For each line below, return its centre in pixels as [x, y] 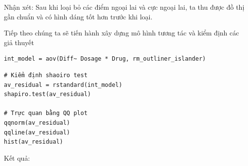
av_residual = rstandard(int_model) [63, 85]
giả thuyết [19, 42]
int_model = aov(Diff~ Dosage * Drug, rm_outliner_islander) [105, 59]
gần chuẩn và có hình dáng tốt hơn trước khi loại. [78, 16]
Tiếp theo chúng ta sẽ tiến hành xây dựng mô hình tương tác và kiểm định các [122, 33]
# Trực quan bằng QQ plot [46, 113]
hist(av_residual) [34, 142]
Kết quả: [17, 158]
